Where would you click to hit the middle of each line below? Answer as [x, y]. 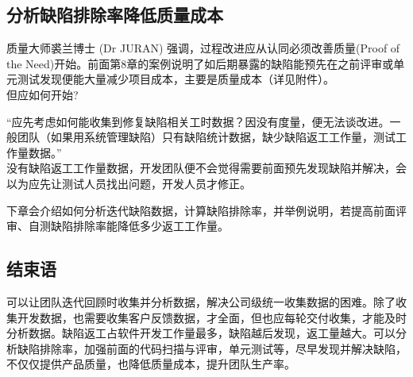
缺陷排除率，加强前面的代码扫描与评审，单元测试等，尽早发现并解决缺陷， [212, 348]
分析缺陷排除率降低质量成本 [115, 15]
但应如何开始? [42, 94]
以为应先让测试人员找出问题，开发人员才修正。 [129, 183]
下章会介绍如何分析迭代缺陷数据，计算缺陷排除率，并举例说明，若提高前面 [201, 210]
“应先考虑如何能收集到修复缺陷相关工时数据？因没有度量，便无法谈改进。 [198, 121]
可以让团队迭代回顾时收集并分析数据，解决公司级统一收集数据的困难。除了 [201, 301]
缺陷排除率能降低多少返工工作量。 [139, 226]
